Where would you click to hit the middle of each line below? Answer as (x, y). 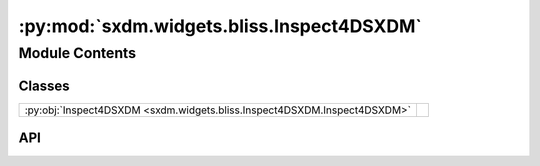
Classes (44, 85)
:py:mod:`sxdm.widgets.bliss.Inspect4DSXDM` (220, 26)
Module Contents (77, 53)
